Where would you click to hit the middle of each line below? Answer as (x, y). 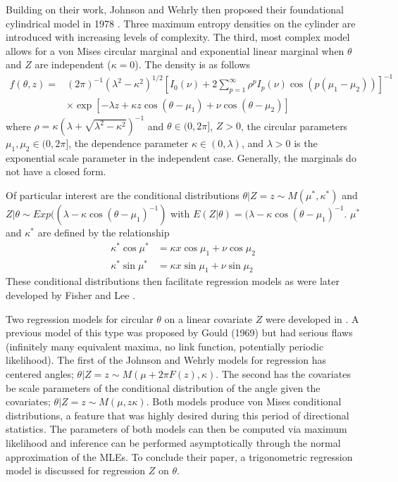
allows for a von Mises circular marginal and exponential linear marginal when (175, 50)
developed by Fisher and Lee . (71, 295)
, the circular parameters (294, 126)
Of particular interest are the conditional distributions (123, 195)
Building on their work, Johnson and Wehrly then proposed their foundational (175, 9)
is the (306, 143)
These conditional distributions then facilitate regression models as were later (173, 281)
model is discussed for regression (76, 470)
